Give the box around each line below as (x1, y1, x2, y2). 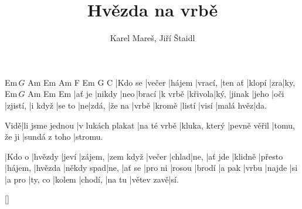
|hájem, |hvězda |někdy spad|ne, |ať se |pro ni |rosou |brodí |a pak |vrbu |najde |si (5, 161, 298, 174)
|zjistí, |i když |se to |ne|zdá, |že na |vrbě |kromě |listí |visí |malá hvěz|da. (5, 99, 267, 111)
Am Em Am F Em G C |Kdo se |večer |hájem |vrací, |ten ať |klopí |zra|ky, (28, 76, 296, 88)
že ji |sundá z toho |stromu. (5, 130, 103, 143)
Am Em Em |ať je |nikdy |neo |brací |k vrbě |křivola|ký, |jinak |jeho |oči (28, 87, 284, 100)
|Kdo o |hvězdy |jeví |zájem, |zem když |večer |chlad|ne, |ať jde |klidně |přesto (5, 150, 283, 162)
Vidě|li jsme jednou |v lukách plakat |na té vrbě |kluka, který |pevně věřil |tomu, (5, 119, 295, 131)
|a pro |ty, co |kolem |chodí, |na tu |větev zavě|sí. (5, 173, 179, 185)
